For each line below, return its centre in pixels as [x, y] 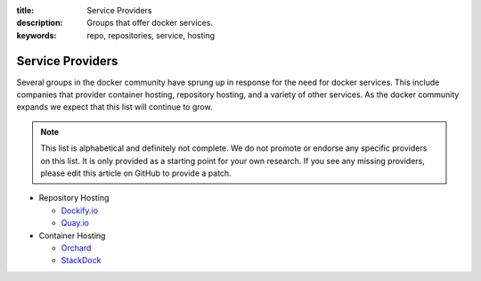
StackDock [81, 260]
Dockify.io [79, 211]
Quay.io [75, 223]
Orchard [76, 248]
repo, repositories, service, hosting [151, 35]
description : [40, 23]
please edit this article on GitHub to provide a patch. [136, 173]
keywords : [37, 35]
